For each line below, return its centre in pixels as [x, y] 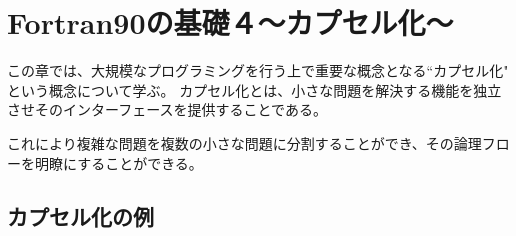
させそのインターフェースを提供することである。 [167, 109]
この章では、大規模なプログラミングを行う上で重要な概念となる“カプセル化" [258, 70]
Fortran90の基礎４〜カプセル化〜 [230, 22]
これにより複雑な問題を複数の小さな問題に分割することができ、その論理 [244, 142]
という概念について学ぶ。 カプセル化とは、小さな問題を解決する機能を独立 [254, 89]
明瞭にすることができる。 [118, 162]
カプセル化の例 [80, 216]
